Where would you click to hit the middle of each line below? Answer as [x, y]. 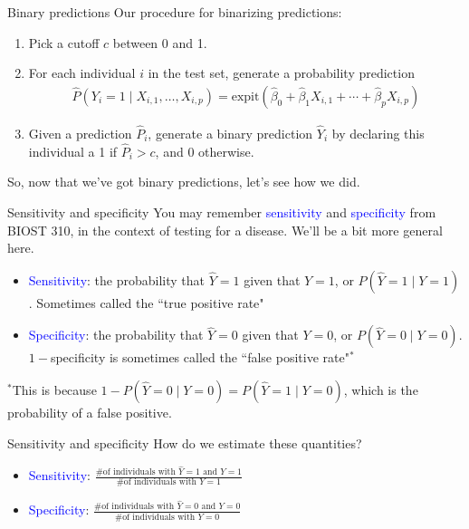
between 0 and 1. [160, 42]
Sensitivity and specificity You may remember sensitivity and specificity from [222, 212]
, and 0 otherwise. [205, 151]
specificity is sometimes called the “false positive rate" [200, 357]
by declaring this [378, 134]
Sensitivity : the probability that [117, 279]
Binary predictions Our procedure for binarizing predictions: [175, 12]
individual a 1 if [73, 151]
